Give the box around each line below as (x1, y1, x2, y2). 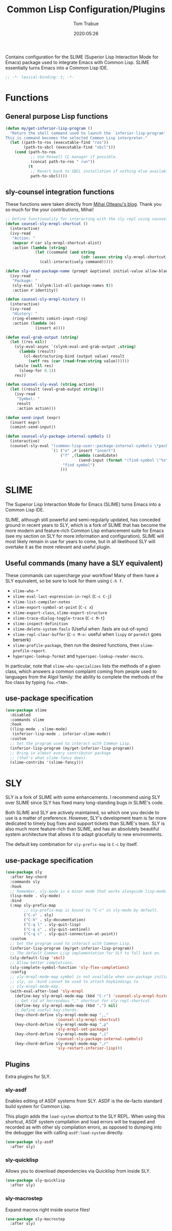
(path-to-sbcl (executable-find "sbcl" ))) (24, 145, 116, 150)
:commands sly (10, 879, 40, 884)
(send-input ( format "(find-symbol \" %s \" (78, 457, 170, 463)
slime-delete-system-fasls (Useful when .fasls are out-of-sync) (12, 626, 148, 632)
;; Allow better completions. (10, 960, 74, 965)
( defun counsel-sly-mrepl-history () (5, 297, 86, 302)
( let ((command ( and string (35, 250, 95, 255)
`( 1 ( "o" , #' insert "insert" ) (51, 448, 116, 453)
